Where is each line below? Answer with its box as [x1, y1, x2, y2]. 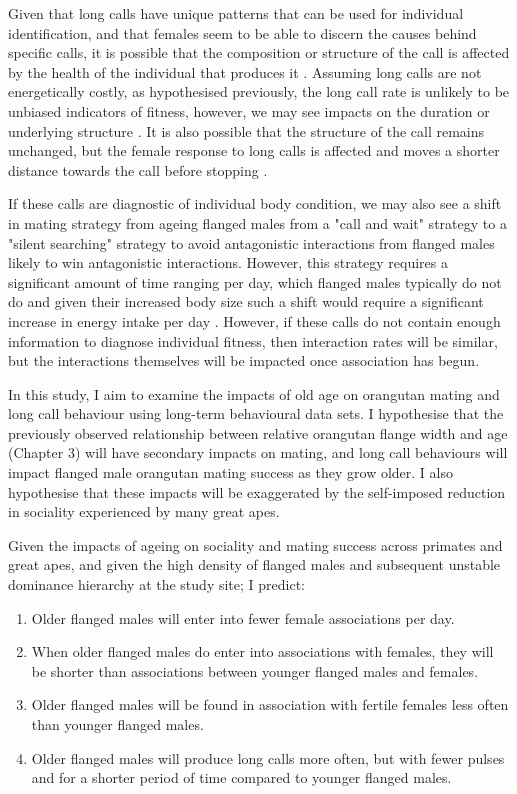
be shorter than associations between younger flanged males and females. [31, 660, 479, 681]
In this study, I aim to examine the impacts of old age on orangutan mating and [8, 383, 500, 404]
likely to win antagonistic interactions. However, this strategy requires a [8, 252, 449, 273]
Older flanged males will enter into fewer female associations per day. [31, 607, 455, 628]
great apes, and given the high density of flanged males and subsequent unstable [8, 554, 501, 575]
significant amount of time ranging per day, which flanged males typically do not [8, 271, 502, 292]
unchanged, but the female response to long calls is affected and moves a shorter [8, 140, 500, 161]
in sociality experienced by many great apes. [8, 501, 280, 522]
